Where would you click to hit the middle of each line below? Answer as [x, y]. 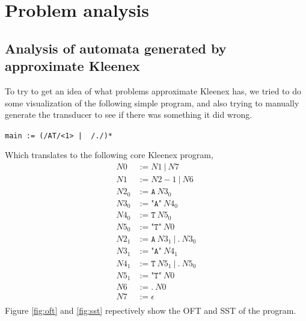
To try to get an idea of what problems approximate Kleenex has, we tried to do [153, 90]
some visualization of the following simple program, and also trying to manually [152, 102]
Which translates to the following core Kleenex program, [109, 155]
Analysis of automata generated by [116, 48]
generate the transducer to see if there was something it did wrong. [129, 115]
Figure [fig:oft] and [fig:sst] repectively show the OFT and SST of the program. [151, 310]
